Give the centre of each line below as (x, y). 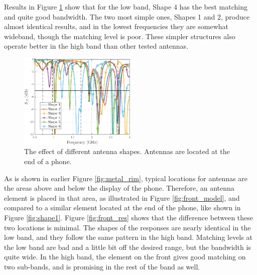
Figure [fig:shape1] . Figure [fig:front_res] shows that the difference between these (129, 217)
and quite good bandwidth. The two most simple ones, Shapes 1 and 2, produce (127, 16)
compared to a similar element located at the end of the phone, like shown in (122, 208)
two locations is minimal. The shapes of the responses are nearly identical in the (127, 227)
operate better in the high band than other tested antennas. (96, 46)
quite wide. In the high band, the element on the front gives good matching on (125, 257)
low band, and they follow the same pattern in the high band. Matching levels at (128, 237)
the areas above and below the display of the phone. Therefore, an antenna (119, 188)
